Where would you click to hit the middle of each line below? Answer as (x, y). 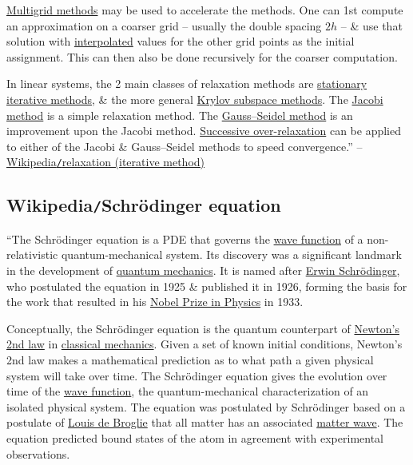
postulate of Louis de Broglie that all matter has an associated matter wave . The (205, 422)
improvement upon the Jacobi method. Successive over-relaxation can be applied (204, 131)
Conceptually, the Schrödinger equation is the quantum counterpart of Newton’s (203, 328)
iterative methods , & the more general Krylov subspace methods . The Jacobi (195, 99)
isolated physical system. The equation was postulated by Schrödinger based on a (206, 406)
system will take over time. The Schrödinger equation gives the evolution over (197, 375)
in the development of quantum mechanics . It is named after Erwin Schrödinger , (203, 270)
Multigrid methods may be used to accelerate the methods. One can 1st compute (205, 10)
